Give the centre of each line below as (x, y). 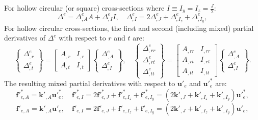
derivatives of (25, 38)
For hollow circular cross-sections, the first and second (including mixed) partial (129, 28)
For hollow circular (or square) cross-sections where (84, 8)
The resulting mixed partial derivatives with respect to (90, 83)
